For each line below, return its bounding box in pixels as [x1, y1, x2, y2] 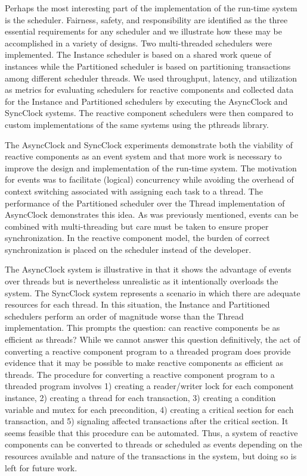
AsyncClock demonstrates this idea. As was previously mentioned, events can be [5, 208, 299, 221]
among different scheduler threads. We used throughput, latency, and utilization [5, 71, 297, 84]
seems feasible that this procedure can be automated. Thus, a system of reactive [5, 426, 298, 439]
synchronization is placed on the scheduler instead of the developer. [5, 243, 252, 255]
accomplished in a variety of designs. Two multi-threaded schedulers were [5, 36, 272, 49]
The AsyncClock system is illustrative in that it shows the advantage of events [5, 263, 292, 275]
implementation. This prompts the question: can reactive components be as [5, 321, 280, 334]
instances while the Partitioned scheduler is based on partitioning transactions [5, 59, 291, 72]
